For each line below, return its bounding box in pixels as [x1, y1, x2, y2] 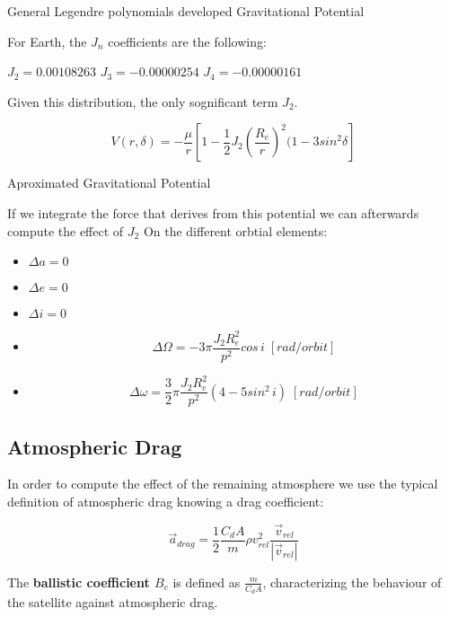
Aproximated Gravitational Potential [7, 173, 211, 192]
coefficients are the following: [108, 31, 267, 50]
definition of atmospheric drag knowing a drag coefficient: [7, 492, 324, 511]
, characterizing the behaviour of [262, 572, 442, 591]
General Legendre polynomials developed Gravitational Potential [7, 2, 365, 20]
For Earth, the [7, 31, 87, 50]
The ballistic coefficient [7, 572, 150, 591]
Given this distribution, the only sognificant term [7, 92, 278, 110]
